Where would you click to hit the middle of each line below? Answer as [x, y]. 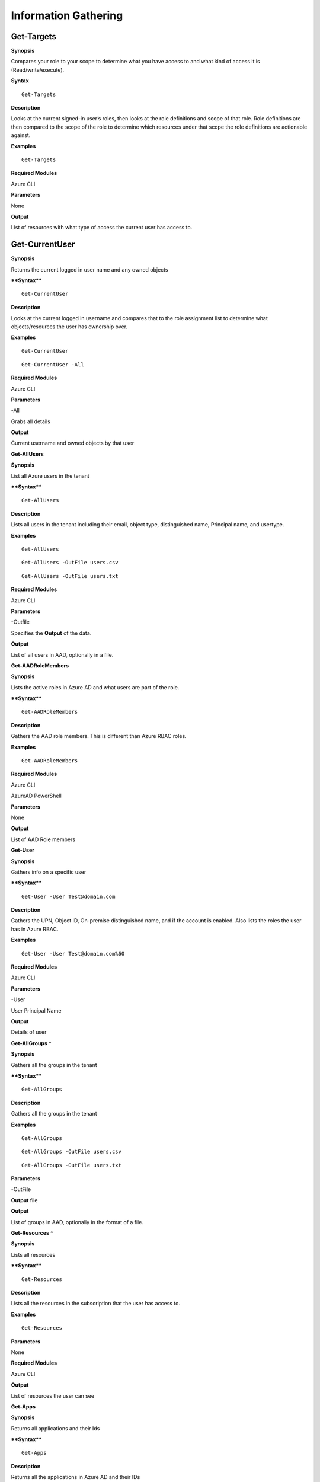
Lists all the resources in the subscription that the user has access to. [96, 1304]
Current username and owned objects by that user [73, 443]
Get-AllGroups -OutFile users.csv [71, 1152]
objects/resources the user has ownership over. [69, 327]
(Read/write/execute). [38, 70]
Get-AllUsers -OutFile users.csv [70, 563]
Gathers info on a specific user [49, 872]
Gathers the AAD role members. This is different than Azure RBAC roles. [99, 736]
